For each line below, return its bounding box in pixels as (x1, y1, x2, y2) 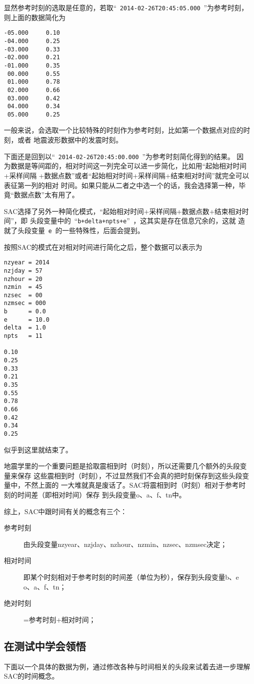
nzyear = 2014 (4, 259, 50, 266)
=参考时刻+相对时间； (23, 614, 96, 624)
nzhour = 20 (4, 275, 42, 283)
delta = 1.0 (4, 324, 46, 331)
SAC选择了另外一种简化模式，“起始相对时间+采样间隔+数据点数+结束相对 (4, 206, 242, 216)
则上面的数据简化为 (4, 12, 65, 22)
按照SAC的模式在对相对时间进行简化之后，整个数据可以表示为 (4, 241, 202, 252)
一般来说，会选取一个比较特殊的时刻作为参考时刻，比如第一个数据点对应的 (4, 125, 243, 135)
